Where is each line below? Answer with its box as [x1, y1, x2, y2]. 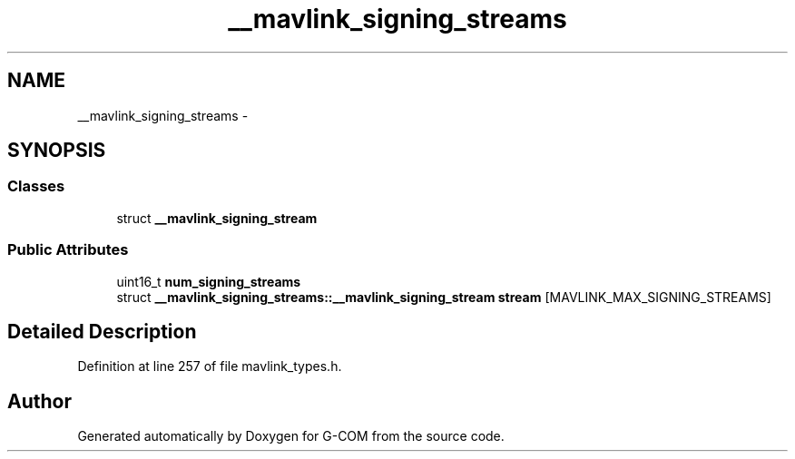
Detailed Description [7, 319, 197, 343]
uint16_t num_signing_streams [116, 273, 301, 289]
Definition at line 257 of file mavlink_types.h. [77, 358, 342, 375]
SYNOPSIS [7, 139, 106, 162]
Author [7, 389, 72, 413]
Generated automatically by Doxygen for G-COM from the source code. [77, 428, 505, 444]
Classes [7, 177, 65, 196]
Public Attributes [7, 240, 129, 259]
